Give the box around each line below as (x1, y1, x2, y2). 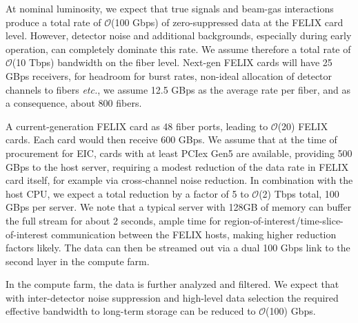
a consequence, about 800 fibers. (6, 96, 142, 110)
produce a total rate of (6, 14, 101, 29)
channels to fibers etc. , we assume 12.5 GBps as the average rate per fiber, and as (6, 82, 350, 96)
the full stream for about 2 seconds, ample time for (6, 213, 221, 227)
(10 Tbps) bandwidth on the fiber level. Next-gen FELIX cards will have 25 (12, 55, 332, 70)
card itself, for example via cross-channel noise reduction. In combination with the (6, 173, 353, 187)
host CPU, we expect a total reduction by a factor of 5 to (6, 186, 249, 200)
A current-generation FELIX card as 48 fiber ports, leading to (6, 118, 268, 133)
